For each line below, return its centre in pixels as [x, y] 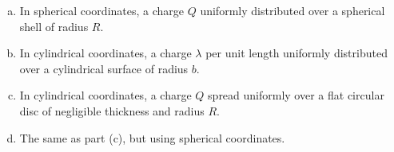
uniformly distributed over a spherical [293, 10]
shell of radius [54, 26]
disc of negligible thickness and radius [112, 110]
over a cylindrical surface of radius [104, 68]
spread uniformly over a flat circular [296, 95]
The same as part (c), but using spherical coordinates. [152, 137]
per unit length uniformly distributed [296, 53]
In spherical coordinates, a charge [102, 10]
